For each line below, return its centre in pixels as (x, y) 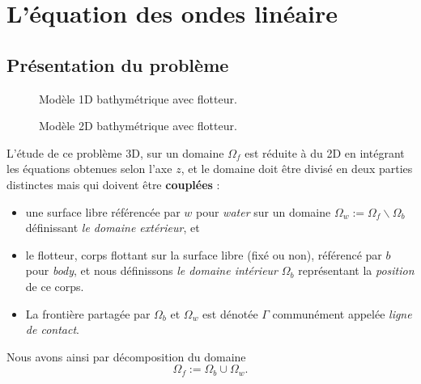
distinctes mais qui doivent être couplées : (113, 184)
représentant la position (356, 270)
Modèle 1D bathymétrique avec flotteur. (138, 98)
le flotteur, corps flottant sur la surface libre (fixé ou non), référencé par (204, 254)
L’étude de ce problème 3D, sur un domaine (115, 152)
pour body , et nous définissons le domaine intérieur (152, 270)
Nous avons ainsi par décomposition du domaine (126, 356)
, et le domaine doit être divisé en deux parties (297, 169)
